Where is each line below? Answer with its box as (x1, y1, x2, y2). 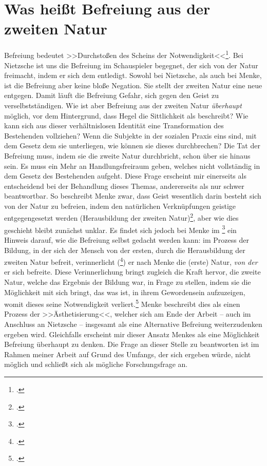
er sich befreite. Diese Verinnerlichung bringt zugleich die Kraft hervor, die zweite (4, 266, 261, 277)
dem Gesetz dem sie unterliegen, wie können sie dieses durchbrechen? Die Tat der (4, 140, 260, 151)
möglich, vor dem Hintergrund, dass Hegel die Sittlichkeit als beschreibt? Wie (4, 110, 249, 121)
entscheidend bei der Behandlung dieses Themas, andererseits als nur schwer (4, 180, 244, 191)
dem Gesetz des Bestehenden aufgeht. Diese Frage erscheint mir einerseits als (4, 170, 246, 181)
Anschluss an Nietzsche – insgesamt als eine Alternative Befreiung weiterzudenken (4, 319, 262, 329)
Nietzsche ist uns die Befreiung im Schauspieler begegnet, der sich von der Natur (4, 60, 258, 70)
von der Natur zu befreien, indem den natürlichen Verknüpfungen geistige (4, 200, 236, 211)
